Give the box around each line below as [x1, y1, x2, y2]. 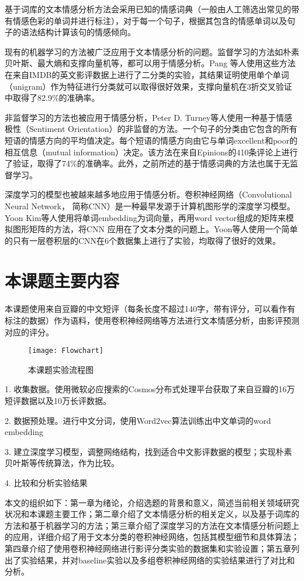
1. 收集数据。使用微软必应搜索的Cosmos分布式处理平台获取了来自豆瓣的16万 [5, 383, 295, 395]
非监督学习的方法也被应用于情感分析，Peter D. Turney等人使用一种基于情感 [5, 111, 293, 123]
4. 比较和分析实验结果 [5, 477, 88, 488]
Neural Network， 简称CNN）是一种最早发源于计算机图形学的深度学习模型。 [5, 199, 295, 212]
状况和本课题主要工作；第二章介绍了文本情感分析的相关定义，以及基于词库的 [5, 508, 299, 520]
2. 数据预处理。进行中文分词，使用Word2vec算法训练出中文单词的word [5, 414, 271, 426]
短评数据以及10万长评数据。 [5, 395, 111, 407]
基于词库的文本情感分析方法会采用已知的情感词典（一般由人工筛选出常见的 [5, 3, 291, 15]
